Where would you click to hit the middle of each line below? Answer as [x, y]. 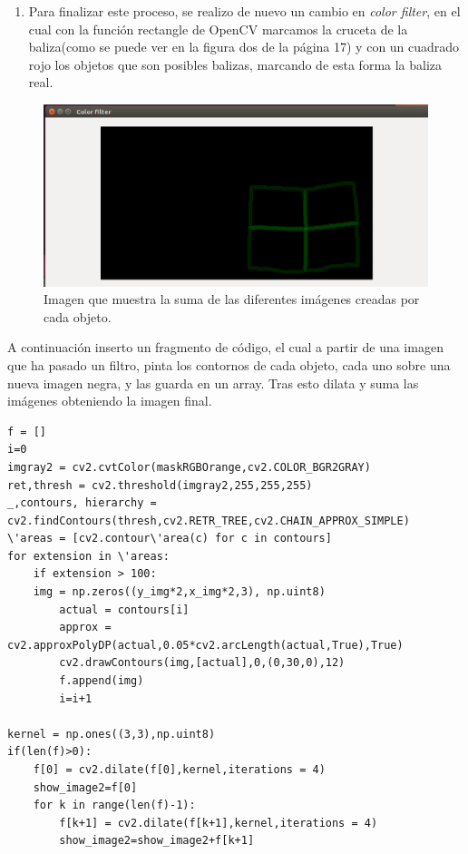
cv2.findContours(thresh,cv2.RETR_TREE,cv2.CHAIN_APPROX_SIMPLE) [209, 520]
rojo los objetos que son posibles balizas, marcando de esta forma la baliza [235, 64]
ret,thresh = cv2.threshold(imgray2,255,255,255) [160, 485]
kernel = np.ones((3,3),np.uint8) [112, 734]
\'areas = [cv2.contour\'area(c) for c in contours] [170, 539]
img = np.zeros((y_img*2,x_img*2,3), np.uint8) [179, 592]
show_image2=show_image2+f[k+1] [157, 841]
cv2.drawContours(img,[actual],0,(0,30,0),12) [202, 663]
